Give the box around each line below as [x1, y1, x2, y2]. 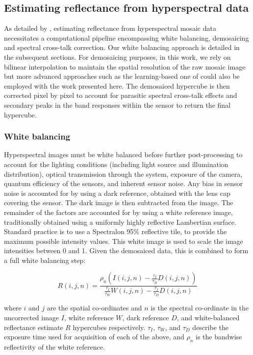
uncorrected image [4, 312, 59, 322]
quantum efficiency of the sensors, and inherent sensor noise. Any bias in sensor [4, 178, 243, 189]
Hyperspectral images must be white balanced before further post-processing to [4, 149, 243, 160]
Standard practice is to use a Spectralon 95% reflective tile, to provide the [4, 226, 227, 237]
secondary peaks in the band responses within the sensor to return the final [4, 99, 230, 110]
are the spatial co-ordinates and [47, 303, 142, 313]
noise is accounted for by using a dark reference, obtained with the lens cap [4, 188, 230, 198]
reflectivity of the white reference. [4, 341, 105, 352]
